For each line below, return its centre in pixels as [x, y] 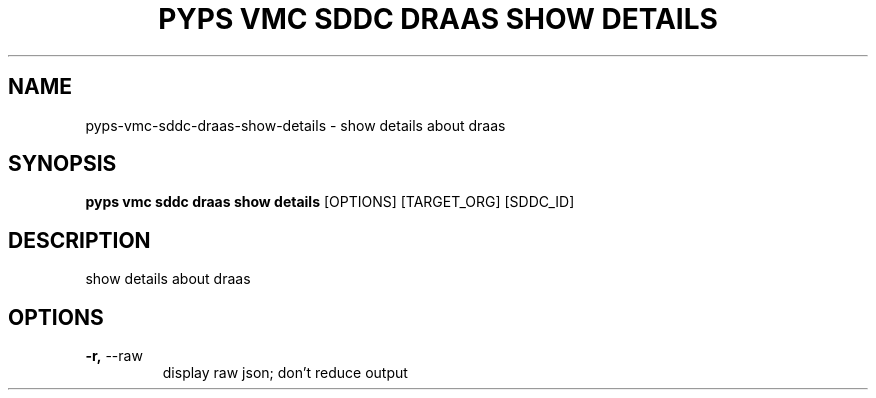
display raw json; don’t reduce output [285, 373]
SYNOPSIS [62, 164]
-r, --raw [114, 356]
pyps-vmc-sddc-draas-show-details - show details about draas [295, 125]
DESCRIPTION [79, 240]
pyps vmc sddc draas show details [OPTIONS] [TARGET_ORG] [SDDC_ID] [330, 202]
